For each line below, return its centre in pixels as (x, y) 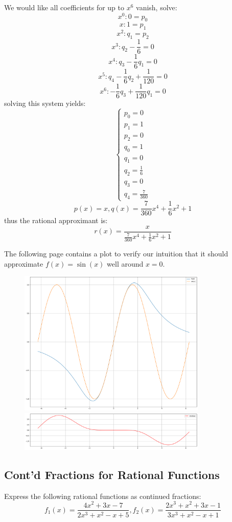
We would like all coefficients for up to (64, 7)
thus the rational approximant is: (56, 220)
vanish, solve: (157, 7)
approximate (24, 263)
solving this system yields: (45, 103)
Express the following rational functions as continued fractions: (103, 496)
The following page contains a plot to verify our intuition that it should (116, 254)
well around (125, 263)
